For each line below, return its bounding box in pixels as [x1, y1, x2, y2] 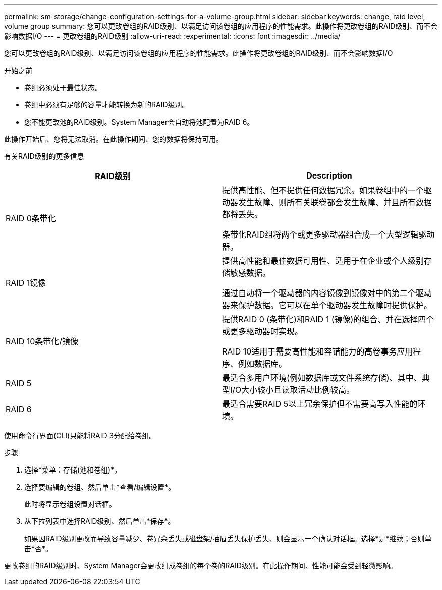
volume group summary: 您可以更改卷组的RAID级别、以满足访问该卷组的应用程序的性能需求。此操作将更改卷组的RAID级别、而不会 [4, 22, 438, 30]
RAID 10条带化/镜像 [6, 336, 79, 346]
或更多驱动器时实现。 [222, 326, 303, 336]
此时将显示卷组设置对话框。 [24, 500, 116, 508]
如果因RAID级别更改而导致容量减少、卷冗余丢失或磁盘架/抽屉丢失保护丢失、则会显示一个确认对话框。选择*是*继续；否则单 [24, 534, 432, 543]
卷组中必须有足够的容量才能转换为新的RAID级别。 [24, 100, 189, 109]
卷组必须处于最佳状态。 [24, 83, 102, 92]
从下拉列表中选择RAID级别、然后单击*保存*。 [24, 517, 175, 525]
